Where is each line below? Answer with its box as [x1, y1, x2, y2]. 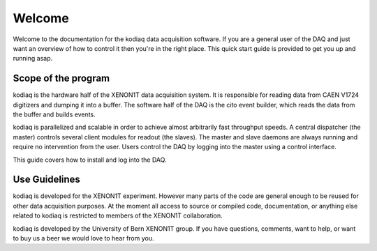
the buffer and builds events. [13, 110, 96, 119]
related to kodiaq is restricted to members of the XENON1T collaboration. [13, 211, 223, 220]
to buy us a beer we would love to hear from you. [13, 234, 154, 243]
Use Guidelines [13, 174, 80, 185]
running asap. [13, 54, 52, 63]
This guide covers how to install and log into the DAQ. [13, 155, 167, 164]
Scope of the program [13, 73, 110, 84]
